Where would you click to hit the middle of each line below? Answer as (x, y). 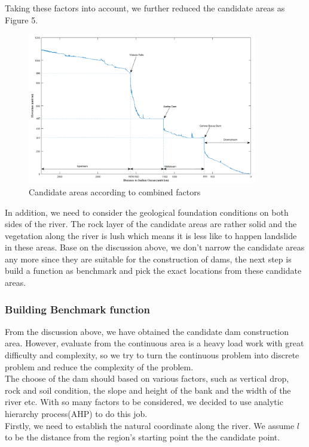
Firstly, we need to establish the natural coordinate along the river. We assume (150, 425)
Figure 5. (22, 19)
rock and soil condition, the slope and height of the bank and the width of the (148, 390)
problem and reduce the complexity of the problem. (99, 366)
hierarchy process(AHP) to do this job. (76, 414)
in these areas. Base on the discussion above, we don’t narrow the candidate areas (155, 247)
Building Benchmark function (77, 309)
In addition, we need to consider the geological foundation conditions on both (147, 212)
